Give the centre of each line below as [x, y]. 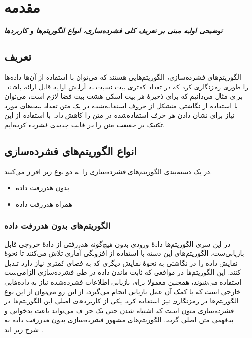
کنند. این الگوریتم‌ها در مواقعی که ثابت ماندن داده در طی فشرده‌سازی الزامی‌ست [123, 272]
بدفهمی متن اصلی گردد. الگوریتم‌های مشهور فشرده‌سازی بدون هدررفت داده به [119, 320]
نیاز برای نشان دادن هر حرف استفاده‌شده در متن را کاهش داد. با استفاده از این [119, 115]
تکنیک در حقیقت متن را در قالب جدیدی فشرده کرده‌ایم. [85, 124]
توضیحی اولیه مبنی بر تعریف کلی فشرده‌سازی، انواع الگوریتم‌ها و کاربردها [114, 30]
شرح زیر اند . [24, 329]
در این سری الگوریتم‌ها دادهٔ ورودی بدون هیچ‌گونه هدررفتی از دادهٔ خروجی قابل [118, 243]
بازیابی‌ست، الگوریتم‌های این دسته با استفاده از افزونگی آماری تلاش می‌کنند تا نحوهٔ [124, 253]
